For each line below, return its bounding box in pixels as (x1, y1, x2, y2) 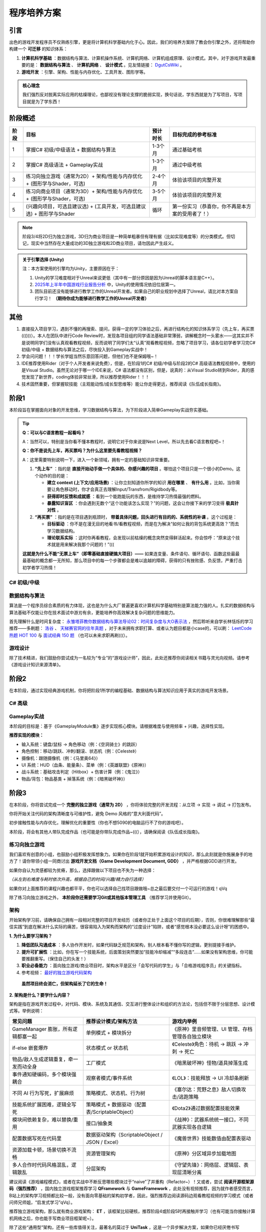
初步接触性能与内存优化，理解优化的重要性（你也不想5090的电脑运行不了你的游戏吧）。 (9, 820, 186, 825)
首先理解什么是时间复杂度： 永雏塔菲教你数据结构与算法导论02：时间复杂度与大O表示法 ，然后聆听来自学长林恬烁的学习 (9, 618, 253, 624)
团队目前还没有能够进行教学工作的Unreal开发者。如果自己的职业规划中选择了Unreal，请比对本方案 (34, 288, 234, 294)
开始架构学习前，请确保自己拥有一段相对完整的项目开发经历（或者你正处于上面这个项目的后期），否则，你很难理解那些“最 (9, 917, 255, 923)
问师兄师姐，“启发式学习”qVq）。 (9, 1199, 75, 1205)
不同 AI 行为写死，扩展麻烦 (12, 1090, 74, 1096)
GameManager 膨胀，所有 (12, 1026, 73, 1032)
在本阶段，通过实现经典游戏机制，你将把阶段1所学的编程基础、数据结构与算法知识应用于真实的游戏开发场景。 (9, 687, 231, 693)
